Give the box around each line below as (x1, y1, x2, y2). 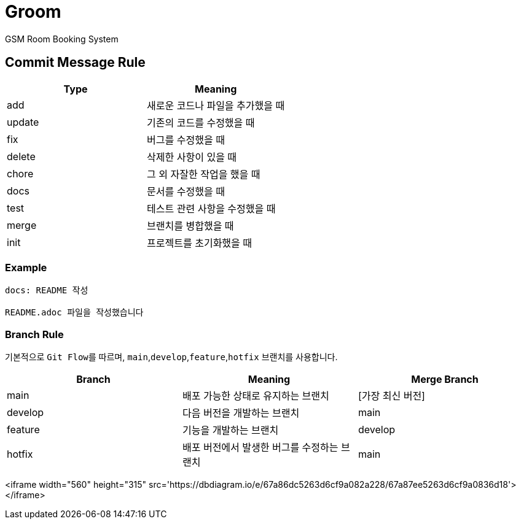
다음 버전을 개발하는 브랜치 (182, 407, 300, 420)
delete (7, 150, 36, 163)
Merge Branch (411, 373, 479, 386)
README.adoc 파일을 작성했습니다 (5, 307, 144, 318)
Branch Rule (5, 328, 64, 341)
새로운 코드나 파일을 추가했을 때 (147, 99, 285, 112)
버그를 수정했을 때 (147, 133, 225, 146)
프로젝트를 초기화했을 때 (147, 236, 253, 249)
